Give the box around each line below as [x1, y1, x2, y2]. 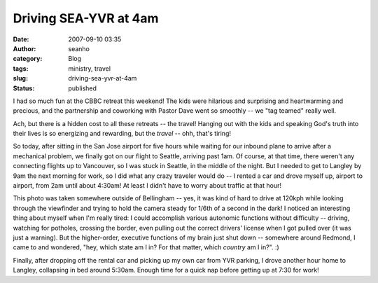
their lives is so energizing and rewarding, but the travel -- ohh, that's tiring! [13, 130, 231, 138]
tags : [13, 64, 29, 73]
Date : [13, 35, 29, 43]
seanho [68, 44, 90, 53]
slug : [13, 74, 28, 83]
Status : [13, 84, 35, 92]
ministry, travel [68, 64, 111, 73]
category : [13, 55, 43, 63]
